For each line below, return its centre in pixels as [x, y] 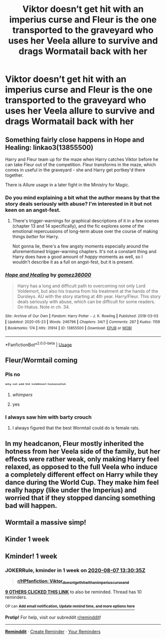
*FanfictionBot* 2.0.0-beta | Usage [39, 344]
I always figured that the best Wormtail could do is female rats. [76, 428]
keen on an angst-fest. [33, 210]
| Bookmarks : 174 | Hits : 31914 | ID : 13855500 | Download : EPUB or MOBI [68, 328]
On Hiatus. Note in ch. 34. [43, 307]
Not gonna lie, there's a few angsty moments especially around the [81, 246]
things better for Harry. [36, 237]
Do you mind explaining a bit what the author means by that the [83, 197]
